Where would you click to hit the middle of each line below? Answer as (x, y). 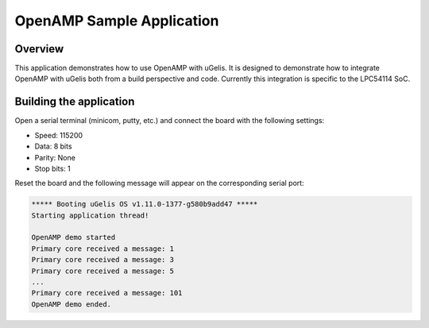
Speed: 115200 (59, 135)
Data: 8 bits (53, 146)
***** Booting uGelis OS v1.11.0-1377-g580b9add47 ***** (145, 204)
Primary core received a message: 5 (103, 271)
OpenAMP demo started (73, 237)
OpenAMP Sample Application (117, 21)
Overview (39, 49)
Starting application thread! (90, 215)
